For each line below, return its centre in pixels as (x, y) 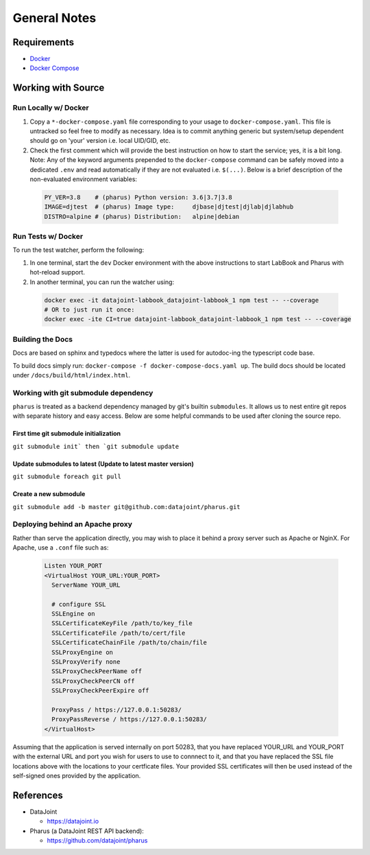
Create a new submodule (49, 494)
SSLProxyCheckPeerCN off (93, 681)
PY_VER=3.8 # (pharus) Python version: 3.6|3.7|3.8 (138, 197)
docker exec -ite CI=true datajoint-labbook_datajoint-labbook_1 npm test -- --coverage (198, 319)
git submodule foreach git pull (67, 477)
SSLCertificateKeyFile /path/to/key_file (122, 623)
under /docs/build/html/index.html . (72, 375)
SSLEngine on (73, 614)
